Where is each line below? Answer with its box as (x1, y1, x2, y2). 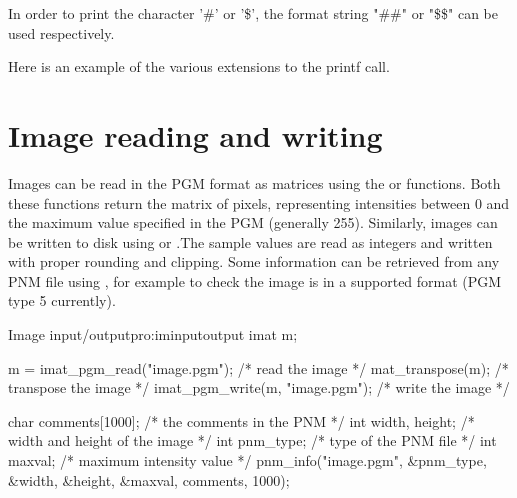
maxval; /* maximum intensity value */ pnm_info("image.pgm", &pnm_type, (8, 450, 487, 471)
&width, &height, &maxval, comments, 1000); (8, 469, 290, 490)
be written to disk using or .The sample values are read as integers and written (8, 231, 493, 252)
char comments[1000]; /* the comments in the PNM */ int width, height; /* (8, 410, 475, 431)
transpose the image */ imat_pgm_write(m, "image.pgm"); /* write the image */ (8, 377, 510, 398)
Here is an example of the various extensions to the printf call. (8, 56, 390, 77)
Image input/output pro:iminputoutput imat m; (8, 324, 298, 345)
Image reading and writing (8, 114, 383, 155)
